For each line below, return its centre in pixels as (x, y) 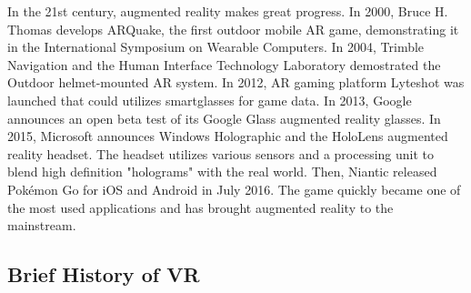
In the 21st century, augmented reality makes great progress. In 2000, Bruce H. (228, 11)
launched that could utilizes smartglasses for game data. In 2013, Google (210, 100)
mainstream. (42, 225)
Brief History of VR (104, 274)
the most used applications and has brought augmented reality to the (200, 207)
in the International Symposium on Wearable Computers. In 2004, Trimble (216, 47)
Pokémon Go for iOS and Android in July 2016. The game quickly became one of (234, 189)
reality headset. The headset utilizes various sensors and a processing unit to (221, 153)
